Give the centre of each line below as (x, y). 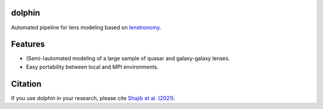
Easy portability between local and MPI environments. (92, 67)
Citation (26, 84)
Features (28, 44)
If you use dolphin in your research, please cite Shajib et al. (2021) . (93, 98)
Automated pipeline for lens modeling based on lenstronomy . (86, 27)
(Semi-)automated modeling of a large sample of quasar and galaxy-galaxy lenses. (128, 58)
